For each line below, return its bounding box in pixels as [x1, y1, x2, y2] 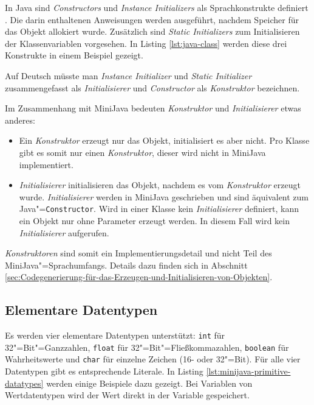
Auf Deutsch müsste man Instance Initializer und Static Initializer [5, 69, 252, 82]
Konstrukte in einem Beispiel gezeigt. [5, 49, 143, 62]
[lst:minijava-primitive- [206, 365, 291, 378]
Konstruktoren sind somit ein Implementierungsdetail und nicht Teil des [5, 247, 272, 259]
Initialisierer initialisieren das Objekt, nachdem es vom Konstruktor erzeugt [19, 178, 301, 191]
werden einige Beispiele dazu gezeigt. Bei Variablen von [46, 376, 253, 389]
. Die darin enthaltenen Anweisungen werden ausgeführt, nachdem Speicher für [5, 13, 299, 26]
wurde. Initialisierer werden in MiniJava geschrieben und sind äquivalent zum [19, 190, 309, 203]
